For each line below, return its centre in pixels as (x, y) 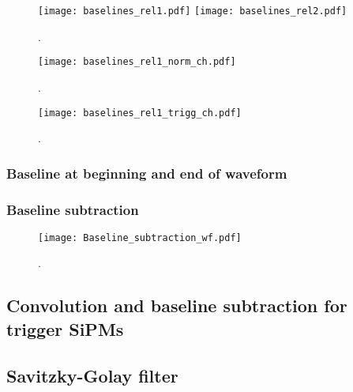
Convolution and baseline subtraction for (177, 305)
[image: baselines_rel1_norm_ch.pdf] (137, 62)
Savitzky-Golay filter (92, 375)
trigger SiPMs (65, 328)
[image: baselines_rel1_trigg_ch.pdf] (140, 113)
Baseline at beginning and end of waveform (147, 173)
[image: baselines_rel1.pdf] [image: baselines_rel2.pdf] (193, 11)
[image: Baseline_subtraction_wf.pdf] (140, 237)
